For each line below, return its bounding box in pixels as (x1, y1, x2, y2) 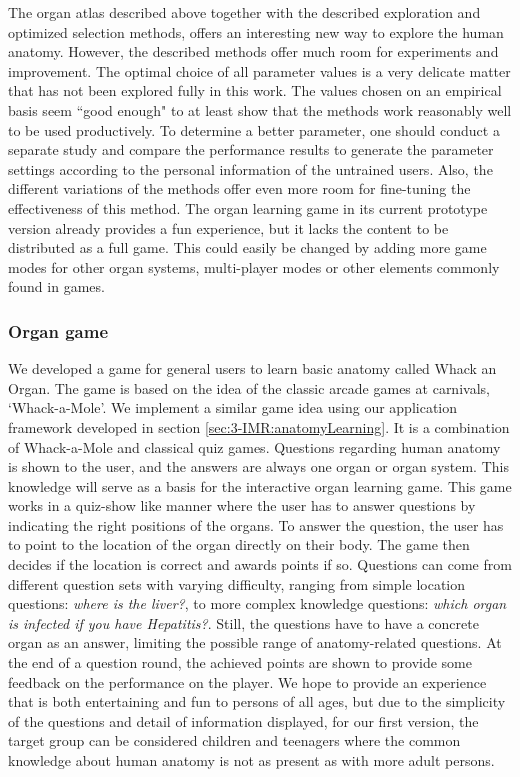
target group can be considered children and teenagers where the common (8, 730, 461, 751)
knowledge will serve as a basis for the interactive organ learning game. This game (8, 475, 512, 496)
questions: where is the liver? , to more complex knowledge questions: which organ (8, 593, 507, 614)
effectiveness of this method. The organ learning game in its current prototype (8, 197, 488, 218)
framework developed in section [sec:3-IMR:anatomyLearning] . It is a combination (8, 416, 510, 437)
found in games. (8, 276, 105, 297)
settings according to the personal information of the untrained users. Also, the (8, 158, 493, 179)
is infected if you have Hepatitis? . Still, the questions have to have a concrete (8, 612, 479, 633)
